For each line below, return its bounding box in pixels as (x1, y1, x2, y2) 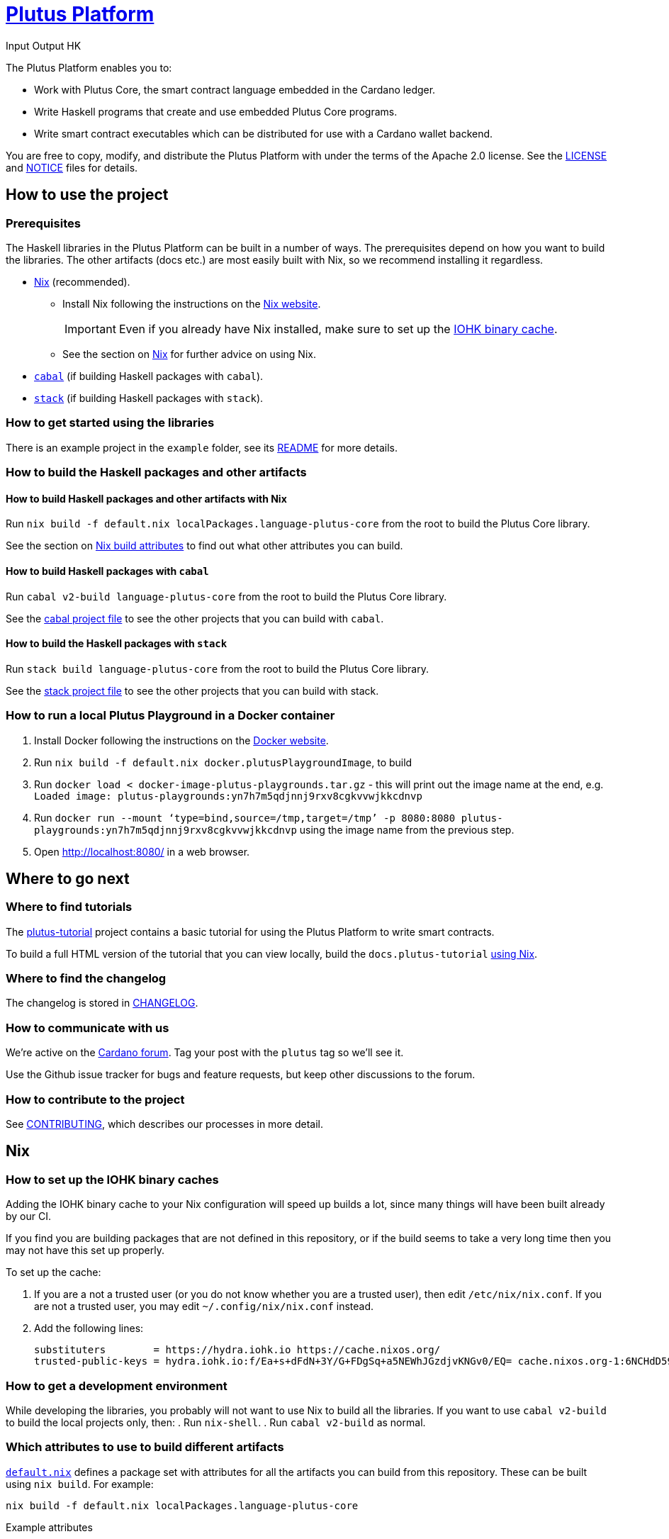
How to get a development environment (6, 1378, 227, 1393)
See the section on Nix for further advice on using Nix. (62, 347, 316, 360)
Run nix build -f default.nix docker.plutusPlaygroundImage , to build (34, 756, 412, 768)
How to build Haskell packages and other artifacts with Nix (6, 492, 287, 505)
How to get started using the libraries (6, 415, 215, 430)
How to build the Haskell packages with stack (6, 637, 227, 650)
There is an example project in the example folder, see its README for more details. (6, 441, 398, 454)
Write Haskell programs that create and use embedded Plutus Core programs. (34, 105, 398, 118)
